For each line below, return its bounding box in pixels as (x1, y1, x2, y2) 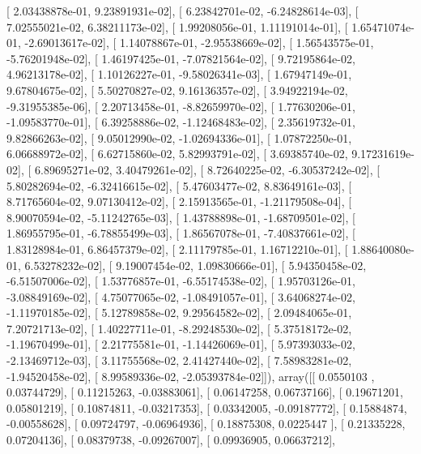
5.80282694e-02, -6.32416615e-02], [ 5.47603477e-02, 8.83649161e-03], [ (6, 177, 352, 194)
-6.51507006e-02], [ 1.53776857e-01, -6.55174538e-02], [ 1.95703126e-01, (6, 272, 355, 289)
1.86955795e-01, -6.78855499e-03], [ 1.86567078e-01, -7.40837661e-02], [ (6, 225, 355, 242)
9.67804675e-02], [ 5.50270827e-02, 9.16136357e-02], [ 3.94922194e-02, (6, 81, 348, 98)
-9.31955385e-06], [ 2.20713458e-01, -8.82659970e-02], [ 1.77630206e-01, (6, 97, 355, 114)
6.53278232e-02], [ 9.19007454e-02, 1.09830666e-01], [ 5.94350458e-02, (24, 256, 367, 273)
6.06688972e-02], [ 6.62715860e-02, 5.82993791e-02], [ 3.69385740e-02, (6, 145, 348, 162)
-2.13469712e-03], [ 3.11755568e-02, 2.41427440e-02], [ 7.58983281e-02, (6, 352, 352, 369)
